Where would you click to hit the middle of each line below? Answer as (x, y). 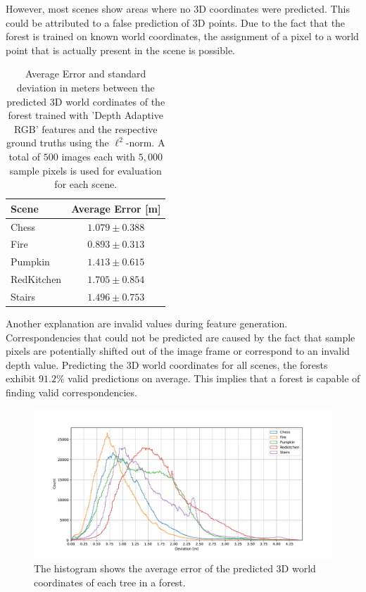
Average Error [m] (116, 208)
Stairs (23, 296)
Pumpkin (30, 262)
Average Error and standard (86, 74)
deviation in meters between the (86, 87)
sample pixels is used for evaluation (86, 170)
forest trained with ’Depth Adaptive (86, 115)
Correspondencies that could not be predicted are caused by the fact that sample (181, 337)
